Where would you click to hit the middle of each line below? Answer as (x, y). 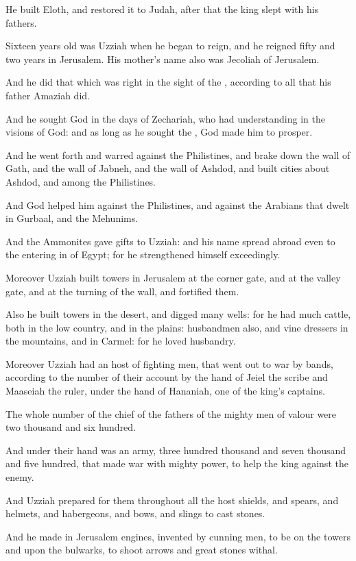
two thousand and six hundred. (71, 427)
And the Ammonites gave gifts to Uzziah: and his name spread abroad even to (170, 241)
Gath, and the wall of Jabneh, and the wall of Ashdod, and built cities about (168, 168)
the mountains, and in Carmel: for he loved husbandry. (121, 341)
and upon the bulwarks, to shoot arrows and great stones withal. (142, 550)
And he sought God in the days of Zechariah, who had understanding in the (165, 118)
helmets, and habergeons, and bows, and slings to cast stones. (135, 513)
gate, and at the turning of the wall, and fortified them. (122, 291)
